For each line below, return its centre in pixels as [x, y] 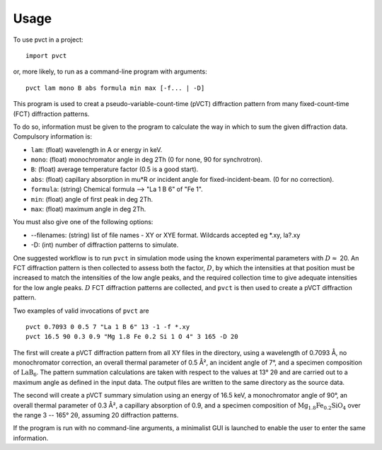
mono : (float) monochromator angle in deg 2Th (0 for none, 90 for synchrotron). [147, 160]
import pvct [46, 56]
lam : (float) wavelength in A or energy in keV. [97, 149]
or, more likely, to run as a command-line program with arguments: [110, 71]
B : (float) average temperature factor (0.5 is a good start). [115, 169]
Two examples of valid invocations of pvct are [81, 311]
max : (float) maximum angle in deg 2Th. [88, 209]
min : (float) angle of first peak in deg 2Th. [92, 199]
